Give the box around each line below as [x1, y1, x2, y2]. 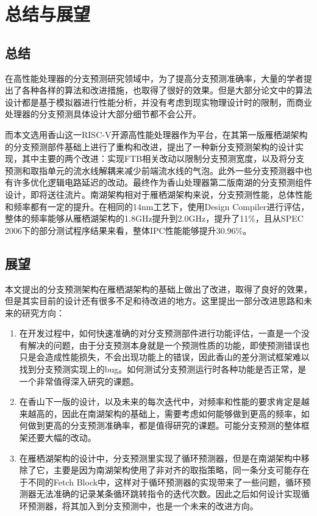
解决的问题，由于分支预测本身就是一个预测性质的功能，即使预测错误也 [27, 338, 310, 351]
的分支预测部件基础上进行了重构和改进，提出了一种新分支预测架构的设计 [5, 140, 295, 153]
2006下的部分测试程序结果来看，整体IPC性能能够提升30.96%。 [5, 223, 252, 236]
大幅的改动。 [45, 431, 96, 444]
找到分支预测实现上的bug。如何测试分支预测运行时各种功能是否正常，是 [19, 363, 307, 376]
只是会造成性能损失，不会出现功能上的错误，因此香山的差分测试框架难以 [19, 351, 310, 363]
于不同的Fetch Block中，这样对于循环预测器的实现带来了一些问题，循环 [19, 475, 303, 488]
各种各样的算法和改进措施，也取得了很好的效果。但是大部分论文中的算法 [21, 84, 312, 96]
